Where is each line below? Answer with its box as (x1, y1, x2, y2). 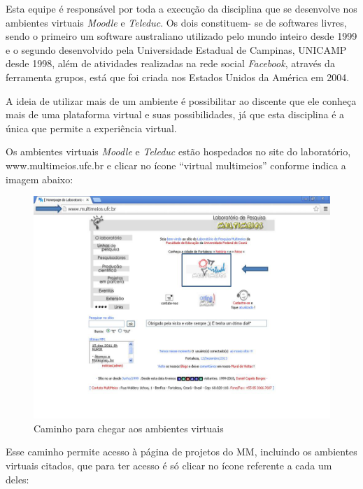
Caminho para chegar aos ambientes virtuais (34, 420, 224, 435)
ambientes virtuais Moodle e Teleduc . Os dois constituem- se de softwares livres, (6, 15, 347, 29)
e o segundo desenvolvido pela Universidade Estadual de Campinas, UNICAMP (6, 42, 347, 57)
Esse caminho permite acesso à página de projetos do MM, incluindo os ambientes (6, 444, 357, 459)
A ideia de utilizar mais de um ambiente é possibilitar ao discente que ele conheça (6, 93, 357, 108)
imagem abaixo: (6, 171, 73, 186)
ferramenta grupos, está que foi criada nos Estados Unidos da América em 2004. (6, 69, 350, 84)
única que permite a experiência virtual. (6, 120, 177, 135)
